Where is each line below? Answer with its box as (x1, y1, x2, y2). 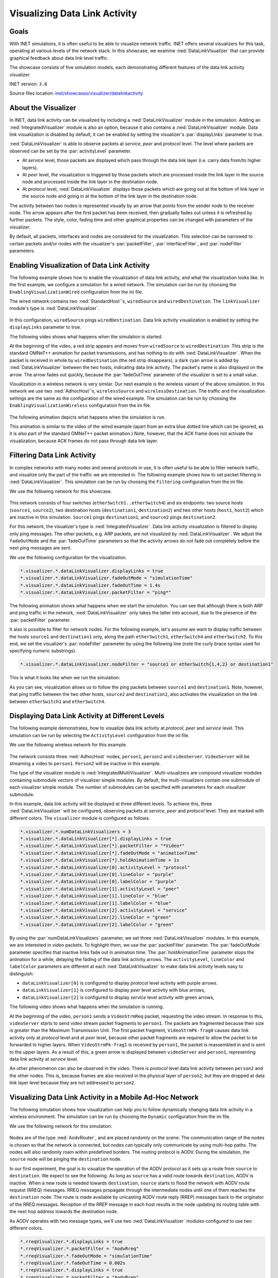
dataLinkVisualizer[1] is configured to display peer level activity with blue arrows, (22, 987, 205, 993)
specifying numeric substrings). (9, 648, 77, 654)
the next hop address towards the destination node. (9, 1208, 119, 1215)
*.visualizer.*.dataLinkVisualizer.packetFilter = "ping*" (20, 589, 171, 596)
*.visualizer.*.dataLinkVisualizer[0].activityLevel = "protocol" (20, 864, 190, 870)
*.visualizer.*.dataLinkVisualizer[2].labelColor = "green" (20, 922, 174, 927)
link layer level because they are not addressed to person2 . (9, 1080, 135, 1086)
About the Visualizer (9, 104, 77, 112)
